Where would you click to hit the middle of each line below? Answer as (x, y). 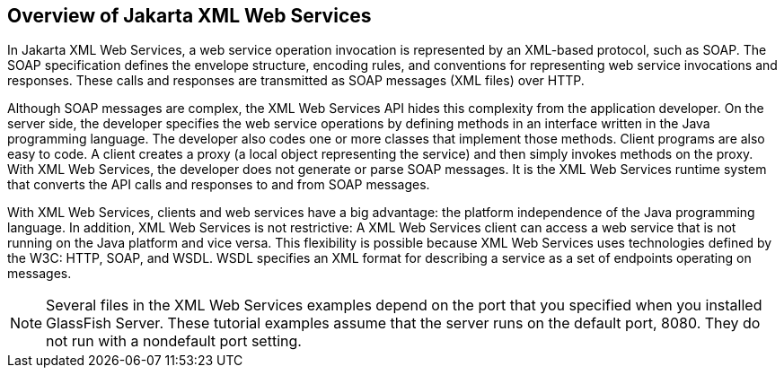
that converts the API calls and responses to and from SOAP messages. (219, 185)
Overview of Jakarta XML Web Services (189, 16)
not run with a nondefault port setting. (174, 341)
